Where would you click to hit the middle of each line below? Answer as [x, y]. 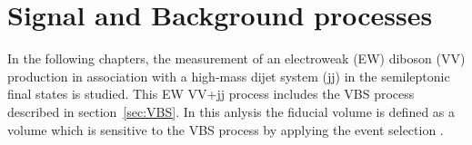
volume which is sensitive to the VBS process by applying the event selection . [226, 129]
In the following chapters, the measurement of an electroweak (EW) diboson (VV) [236, 58]
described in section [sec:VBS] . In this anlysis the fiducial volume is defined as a [231, 111]
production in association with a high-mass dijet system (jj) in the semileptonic [229, 76]
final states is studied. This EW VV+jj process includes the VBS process [211, 94]
